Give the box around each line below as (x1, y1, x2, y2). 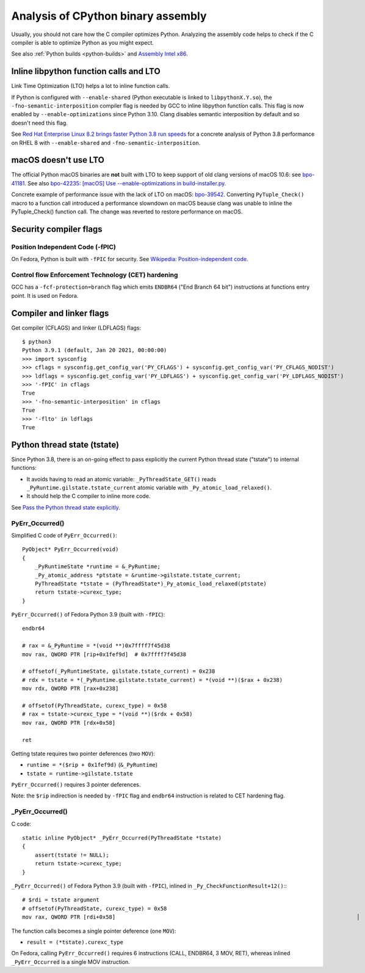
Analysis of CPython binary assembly (11, 9, 207, 23)
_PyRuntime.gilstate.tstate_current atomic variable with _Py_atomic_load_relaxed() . (26, 484, 272, 492)
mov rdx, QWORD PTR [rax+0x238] (22, 685, 119, 692)
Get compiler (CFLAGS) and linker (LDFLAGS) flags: (11, 324, 142, 331)
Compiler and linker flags (11, 308, 109, 318)
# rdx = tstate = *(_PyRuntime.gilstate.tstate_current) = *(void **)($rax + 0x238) (22, 676, 283, 683)
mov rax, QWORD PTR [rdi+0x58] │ (22, 914, 360, 920)
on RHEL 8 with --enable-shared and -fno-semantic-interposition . (11, 139, 201, 146)
